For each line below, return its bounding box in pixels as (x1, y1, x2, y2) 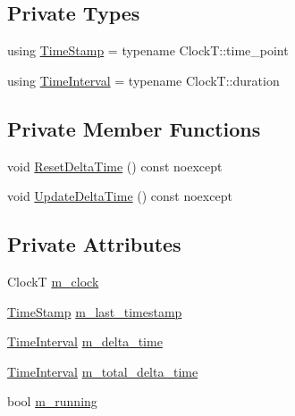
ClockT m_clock (7, 271, 99, 290)
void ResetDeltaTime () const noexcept (7, 156, 223, 175)
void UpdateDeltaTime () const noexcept (7, 187, 232, 205)
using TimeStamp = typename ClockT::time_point (7, 41, 289, 60)
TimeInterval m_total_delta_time (7, 362, 198, 380)
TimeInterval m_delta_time (7, 332, 163, 351)
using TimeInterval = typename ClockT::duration (7, 71, 280, 89)
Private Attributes (7, 230, 181, 258)
